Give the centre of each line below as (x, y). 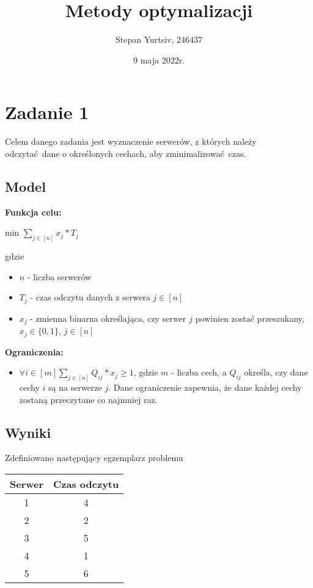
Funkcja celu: (33, 212)
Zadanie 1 (47, 112)
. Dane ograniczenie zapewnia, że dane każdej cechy (205, 387)
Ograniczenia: (34, 351)
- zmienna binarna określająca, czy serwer (108, 318)
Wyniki (28, 432)
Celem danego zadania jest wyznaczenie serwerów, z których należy (131, 141)
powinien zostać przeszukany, (250, 318)
